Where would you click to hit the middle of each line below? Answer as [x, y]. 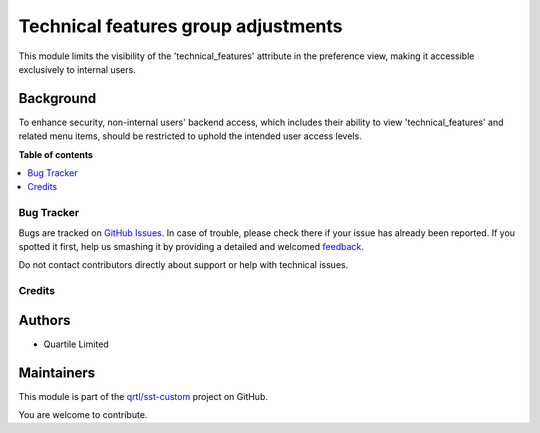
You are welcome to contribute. [83, 415]
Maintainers [57, 372]
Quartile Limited [76, 344]
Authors [44, 320]
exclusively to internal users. [77, 69]
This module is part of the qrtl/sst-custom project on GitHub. [143, 396]
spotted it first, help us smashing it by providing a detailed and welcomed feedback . [191, 246]
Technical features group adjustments [181, 26]
